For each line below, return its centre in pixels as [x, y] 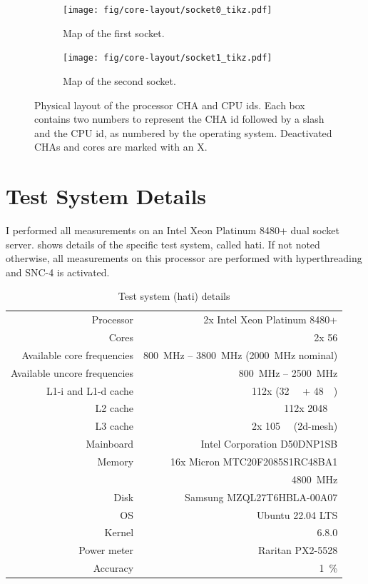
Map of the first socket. [114, 32]
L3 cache [114, 426]
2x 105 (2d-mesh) [295, 426]
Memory [116, 461]
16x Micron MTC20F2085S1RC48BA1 [254, 461]
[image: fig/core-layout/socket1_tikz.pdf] [168, 58]
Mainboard [110, 444]
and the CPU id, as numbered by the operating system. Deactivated [183, 132]
